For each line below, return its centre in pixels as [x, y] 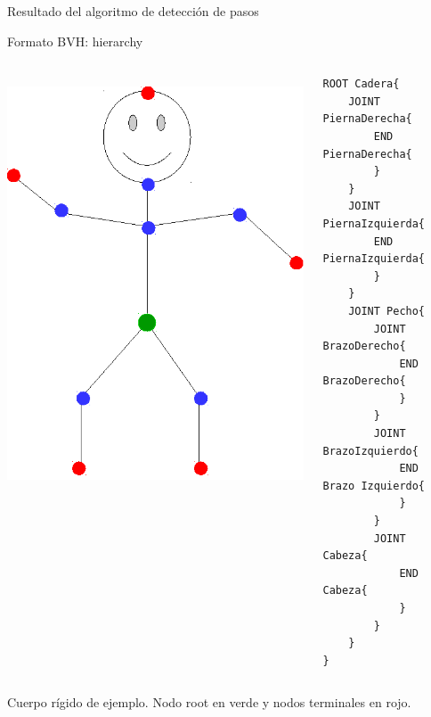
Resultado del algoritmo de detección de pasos [133, 11]
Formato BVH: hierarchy [75, 41]
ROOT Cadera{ [361, 84]
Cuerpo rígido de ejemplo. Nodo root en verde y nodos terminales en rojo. [209, 702]
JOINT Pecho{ [387, 311]
